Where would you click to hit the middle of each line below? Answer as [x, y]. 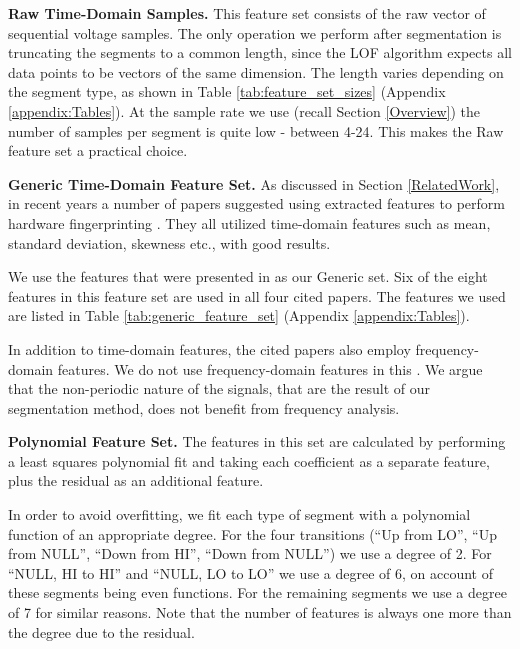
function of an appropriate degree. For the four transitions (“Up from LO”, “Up [252, 533]
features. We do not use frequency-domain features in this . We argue [270, 368]
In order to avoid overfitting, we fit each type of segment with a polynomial [239, 514]
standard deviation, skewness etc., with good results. [169, 242]
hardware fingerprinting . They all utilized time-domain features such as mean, [249, 222]
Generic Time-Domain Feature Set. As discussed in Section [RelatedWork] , [254, 183]
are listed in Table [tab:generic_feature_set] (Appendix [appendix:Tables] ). [239, 315]
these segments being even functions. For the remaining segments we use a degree [257, 592]
